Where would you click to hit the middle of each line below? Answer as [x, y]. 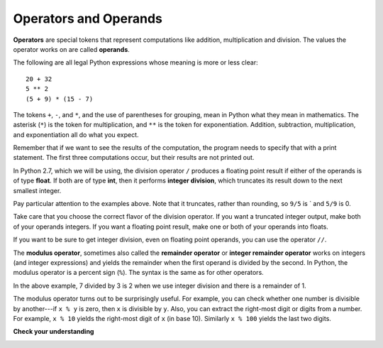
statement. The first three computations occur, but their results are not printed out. [134, 158]
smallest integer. [37, 190]
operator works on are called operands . [72, 49]
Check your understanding [54, 332]
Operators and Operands [88, 18]
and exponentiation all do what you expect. [76, 134]
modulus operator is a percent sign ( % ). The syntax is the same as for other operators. [138, 273]
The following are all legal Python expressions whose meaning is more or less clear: [135, 62]
